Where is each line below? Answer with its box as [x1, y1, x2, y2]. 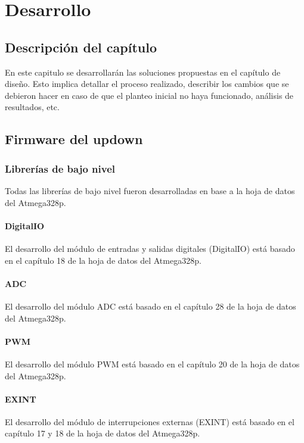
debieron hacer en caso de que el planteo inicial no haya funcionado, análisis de [5, 89, 294, 101]
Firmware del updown [5, 130, 143, 148]
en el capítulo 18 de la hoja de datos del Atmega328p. [5, 254, 201, 266]
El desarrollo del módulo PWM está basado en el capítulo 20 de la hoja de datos [5, 357, 300, 370]
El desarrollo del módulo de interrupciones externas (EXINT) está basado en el [5, 415, 294, 428]
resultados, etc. [5, 101, 60, 113]
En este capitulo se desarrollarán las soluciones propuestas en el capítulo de [5, 65, 281, 78]
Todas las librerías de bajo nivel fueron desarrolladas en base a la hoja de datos [5, 184, 295, 196]
